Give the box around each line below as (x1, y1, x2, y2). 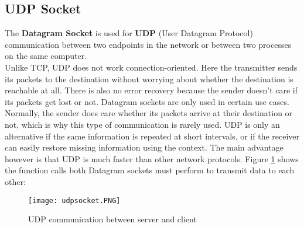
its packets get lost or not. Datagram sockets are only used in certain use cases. (5, 95, 289, 107)
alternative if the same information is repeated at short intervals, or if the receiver (5, 130, 300, 142)
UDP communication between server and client (28, 213, 197, 225)
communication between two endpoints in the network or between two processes (5, 38, 292, 50)
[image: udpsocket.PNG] (28, 196, 121, 205)
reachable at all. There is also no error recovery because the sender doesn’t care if (5, 84, 298, 96)
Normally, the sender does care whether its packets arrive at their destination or (5, 107, 293, 119)
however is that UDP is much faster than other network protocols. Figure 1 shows (5, 152, 299, 165)
